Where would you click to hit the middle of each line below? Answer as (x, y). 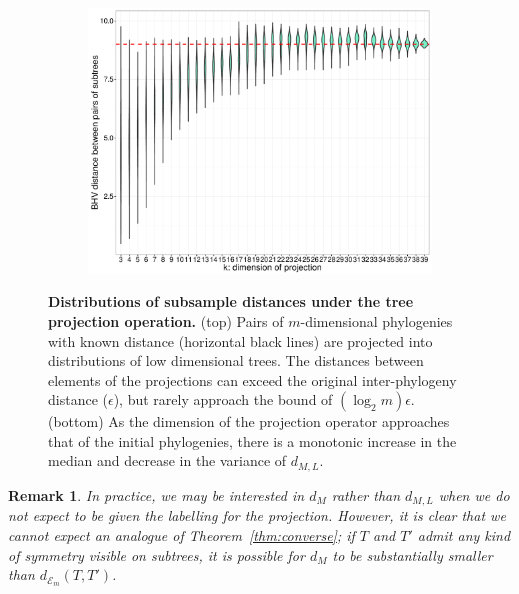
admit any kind (464, 534)
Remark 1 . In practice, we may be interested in (156, 494)
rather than (366, 494)
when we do (474, 494)
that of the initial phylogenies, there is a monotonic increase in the (252, 440)
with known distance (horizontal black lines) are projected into (240, 340)
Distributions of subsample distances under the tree (231, 301)
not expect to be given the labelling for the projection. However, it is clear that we (257, 515)
